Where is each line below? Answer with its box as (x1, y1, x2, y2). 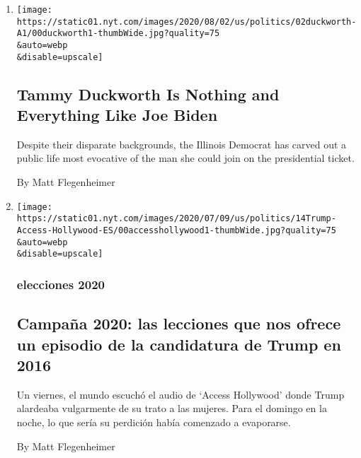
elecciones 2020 (16, 275, 105, 293)
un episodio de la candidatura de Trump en (16, 333, 341, 355)
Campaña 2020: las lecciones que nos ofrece (16, 312, 341, 334)
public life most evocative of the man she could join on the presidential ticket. (16, 151, 355, 165)
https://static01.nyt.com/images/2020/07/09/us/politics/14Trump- (16, 213, 336, 224)
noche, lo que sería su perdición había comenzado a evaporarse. (16, 414, 291, 429)
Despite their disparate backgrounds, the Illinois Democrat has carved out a (16, 136, 347, 151)
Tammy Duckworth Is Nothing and (16, 83, 280, 105)
